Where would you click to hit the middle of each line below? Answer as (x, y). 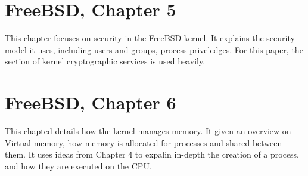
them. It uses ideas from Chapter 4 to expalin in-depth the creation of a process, (152, 154)
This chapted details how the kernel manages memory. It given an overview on (148, 131)
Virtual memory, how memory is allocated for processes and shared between (144, 142)
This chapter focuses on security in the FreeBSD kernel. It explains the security (150, 38)
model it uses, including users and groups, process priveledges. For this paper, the (154, 49)
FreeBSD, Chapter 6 (91, 102)
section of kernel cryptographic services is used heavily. (105, 61)
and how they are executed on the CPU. (78, 166)
